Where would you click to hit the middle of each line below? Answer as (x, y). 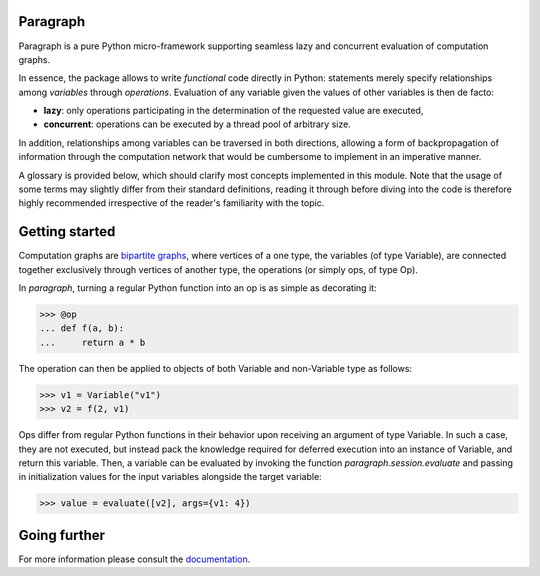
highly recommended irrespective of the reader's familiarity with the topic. (171, 203)
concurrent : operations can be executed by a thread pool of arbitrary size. (197, 124)
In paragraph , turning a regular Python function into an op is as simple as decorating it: (197, 288)
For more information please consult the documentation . (134, 559)
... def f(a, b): (82, 328)
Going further (61, 535)
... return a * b (92, 342)
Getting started (67, 231)
